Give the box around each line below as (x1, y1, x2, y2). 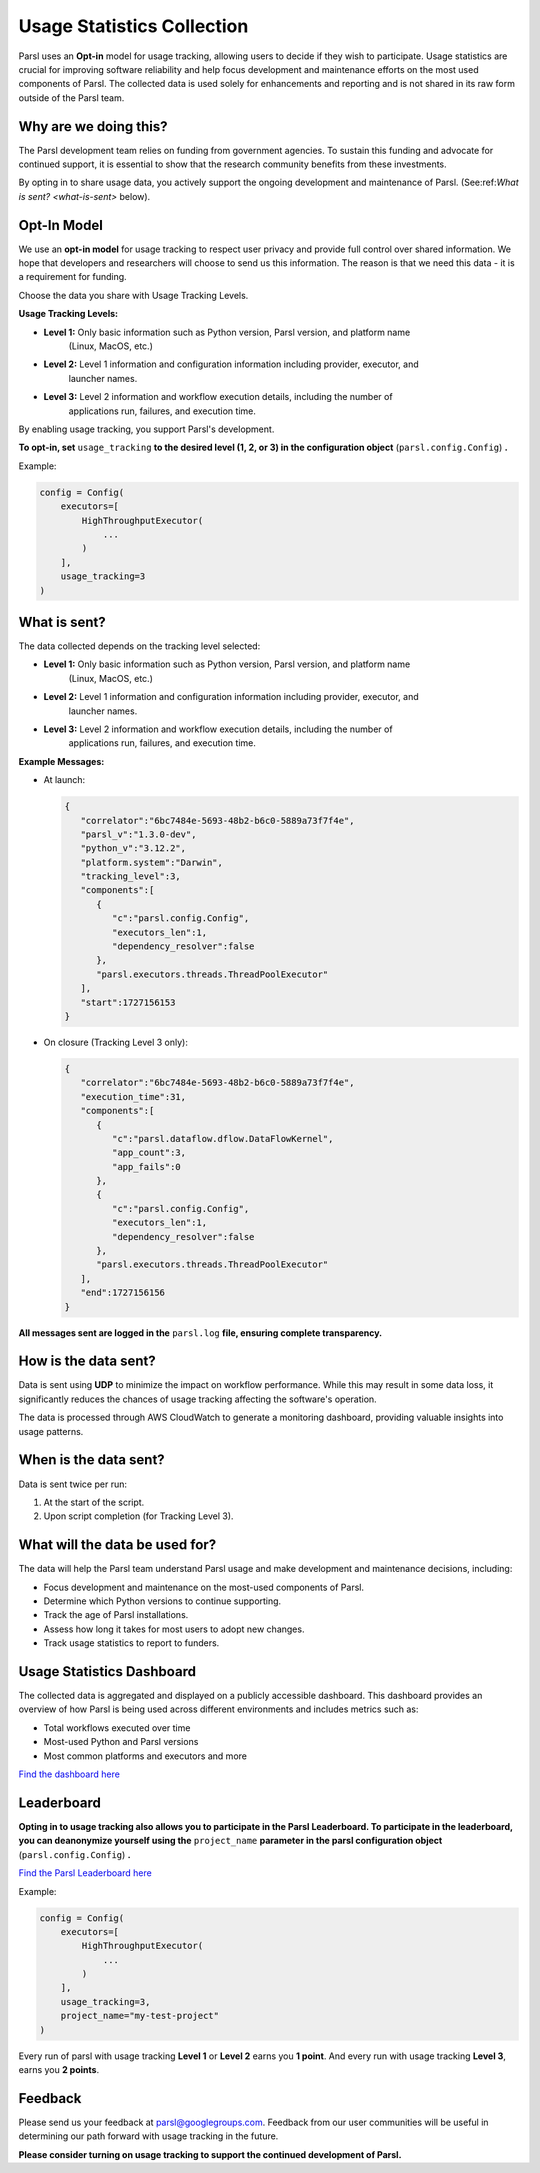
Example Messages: (18, 755, 105, 767)
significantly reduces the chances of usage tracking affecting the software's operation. (18, 1393, 377, 1405)
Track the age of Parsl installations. (43, 1609, 189, 1621)
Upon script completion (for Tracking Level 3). (43, 1510, 234, 1522)
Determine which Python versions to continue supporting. (43, 1595, 282, 1607)
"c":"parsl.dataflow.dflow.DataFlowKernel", (111, 1133, 334, 1144)
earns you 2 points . (18, 2064, 100, 2075)
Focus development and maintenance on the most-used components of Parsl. (43, 1581, 365, 1593)
